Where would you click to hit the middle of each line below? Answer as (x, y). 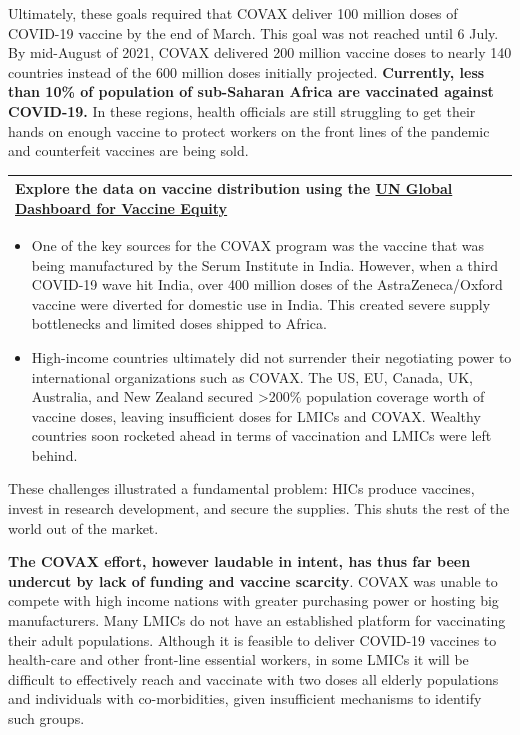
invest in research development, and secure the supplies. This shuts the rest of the (259, 508)
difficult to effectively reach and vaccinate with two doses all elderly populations (253, 678)
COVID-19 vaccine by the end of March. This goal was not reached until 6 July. (253, 32)
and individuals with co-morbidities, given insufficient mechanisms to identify (245, 698)
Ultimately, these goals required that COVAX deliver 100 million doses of (233, 13)
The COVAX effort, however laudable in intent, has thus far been (239, 561)
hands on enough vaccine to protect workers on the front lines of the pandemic (249, 130)
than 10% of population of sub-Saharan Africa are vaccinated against (251, 91)
